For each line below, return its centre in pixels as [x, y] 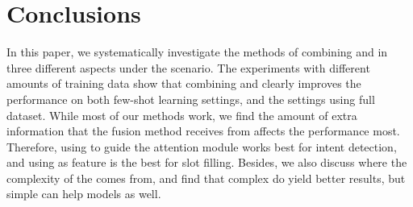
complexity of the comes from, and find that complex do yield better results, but [206, 178]
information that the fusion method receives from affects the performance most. [203, 131]
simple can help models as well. [84, 194]
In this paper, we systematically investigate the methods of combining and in [197, 52]
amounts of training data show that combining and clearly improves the [184, 83]
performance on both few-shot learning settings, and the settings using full [191, 99]
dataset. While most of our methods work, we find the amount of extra [182, 115]
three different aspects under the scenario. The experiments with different [188, 67]
